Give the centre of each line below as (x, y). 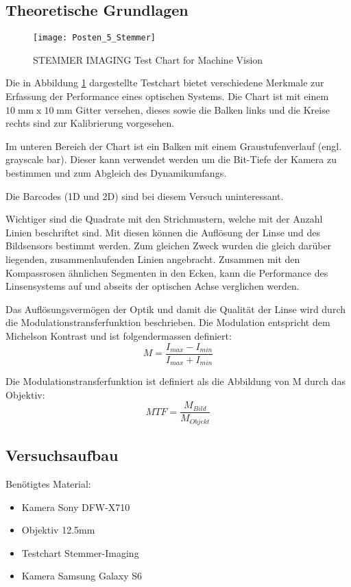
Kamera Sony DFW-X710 (76, 507)
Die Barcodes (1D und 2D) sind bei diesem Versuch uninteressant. (145, 196)
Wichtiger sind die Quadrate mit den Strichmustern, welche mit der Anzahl (164, 219)
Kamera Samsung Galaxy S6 (82, 576)
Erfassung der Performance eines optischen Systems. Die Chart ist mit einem (167, 96)
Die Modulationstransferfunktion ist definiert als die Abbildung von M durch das (175, 381)
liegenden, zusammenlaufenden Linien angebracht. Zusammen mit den (153, 259)
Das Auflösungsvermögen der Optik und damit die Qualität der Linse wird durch (175, 309)
